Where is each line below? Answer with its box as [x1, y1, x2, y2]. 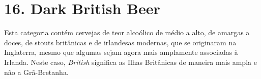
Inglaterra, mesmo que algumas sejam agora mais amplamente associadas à [4, 47, 238, 57]
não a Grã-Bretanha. [4, 66, 69, 77]
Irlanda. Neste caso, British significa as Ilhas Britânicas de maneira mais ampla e [4, 56, 257, 67]
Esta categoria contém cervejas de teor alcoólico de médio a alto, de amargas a [4, 27, 250, 38]
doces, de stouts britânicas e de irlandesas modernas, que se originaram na [4, 37, 237, 47]
